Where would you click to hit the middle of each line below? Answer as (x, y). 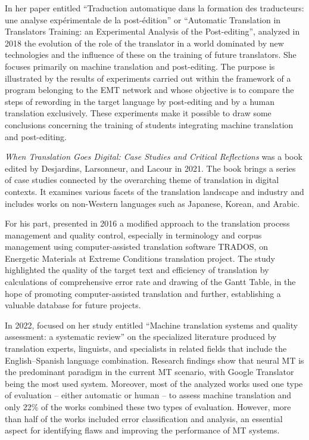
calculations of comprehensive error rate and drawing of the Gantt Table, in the (150, 282)
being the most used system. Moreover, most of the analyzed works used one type (154, 383)
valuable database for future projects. (73, 305)
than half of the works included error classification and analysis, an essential (144, 418)
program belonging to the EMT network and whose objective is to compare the (149, 90)
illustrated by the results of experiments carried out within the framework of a (148, 78)
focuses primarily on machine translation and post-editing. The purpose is (140, 66)
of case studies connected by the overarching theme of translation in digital (142, 180)
